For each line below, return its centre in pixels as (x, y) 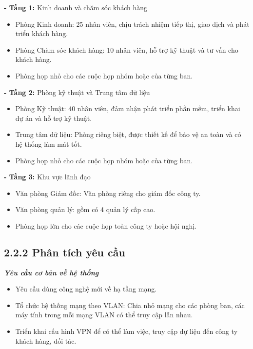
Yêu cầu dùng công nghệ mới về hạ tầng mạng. (86, 289)
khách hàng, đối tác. (46, 340)
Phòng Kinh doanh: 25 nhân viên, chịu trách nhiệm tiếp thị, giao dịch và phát (132, 24)
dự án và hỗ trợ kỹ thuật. (54, 118)
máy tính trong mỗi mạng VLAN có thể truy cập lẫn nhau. (104, 315)
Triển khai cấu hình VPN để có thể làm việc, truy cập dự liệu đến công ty (126, 331)
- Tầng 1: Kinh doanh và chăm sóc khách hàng (76, 7)
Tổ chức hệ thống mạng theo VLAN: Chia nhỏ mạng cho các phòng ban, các (130, 305)
